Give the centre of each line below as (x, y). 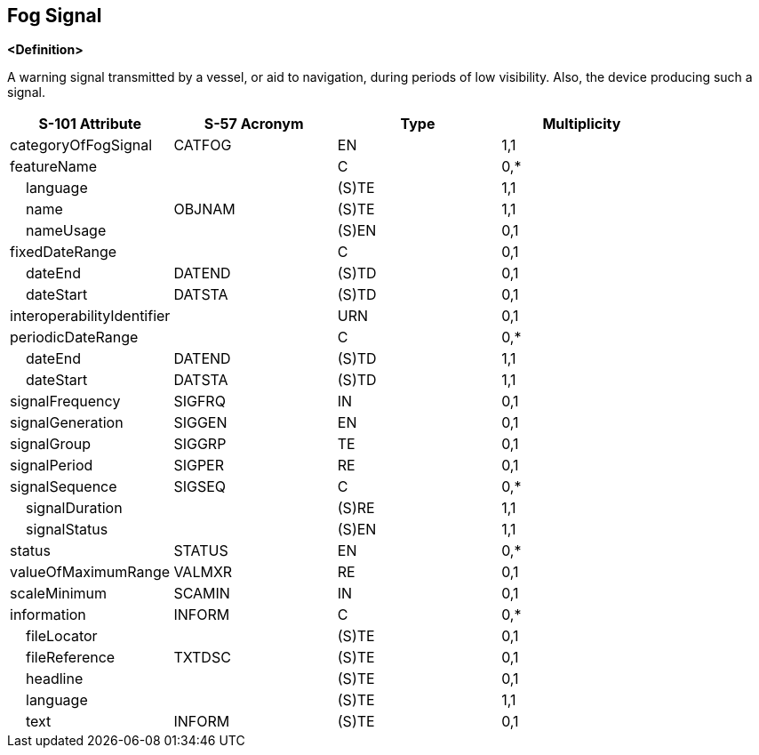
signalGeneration (67, 423)
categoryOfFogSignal (81, 145)
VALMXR (203, 572)
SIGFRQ (200, 402)
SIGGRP (200, 444)
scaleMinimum (59, 594)
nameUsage (66, 231)
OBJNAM (204, 209)
